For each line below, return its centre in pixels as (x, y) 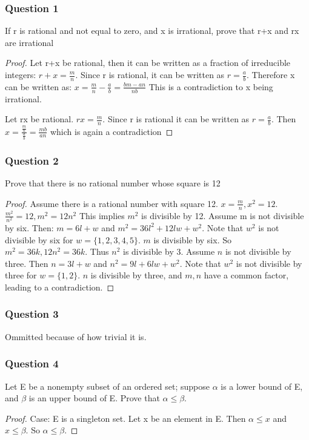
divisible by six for (39, 239)
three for (21, 275)
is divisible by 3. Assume (169, 251)
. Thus (97, 251)
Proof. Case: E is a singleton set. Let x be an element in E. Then (125, 418)
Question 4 (32, 363)
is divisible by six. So (192, 239)
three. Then (27, 263)
